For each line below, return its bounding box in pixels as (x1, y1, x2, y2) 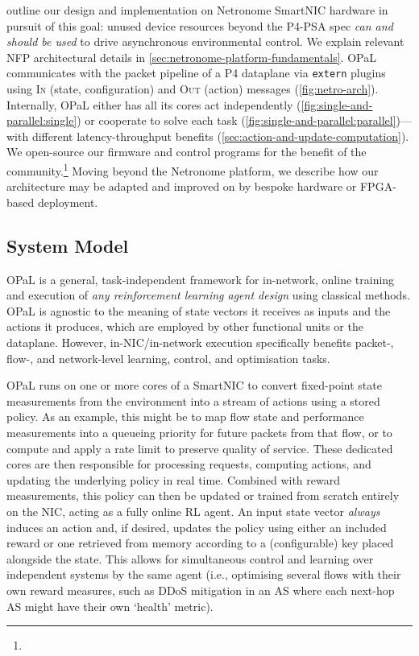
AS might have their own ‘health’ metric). (6, 597, 214, 614)
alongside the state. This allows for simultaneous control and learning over (6, 550, 374, 567)
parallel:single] (6, 112, 77, 129)
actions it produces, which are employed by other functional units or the (6, 318, 363, 335)
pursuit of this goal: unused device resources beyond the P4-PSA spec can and (6, 17, 393, 34)
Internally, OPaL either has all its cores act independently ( (6, 96, 301, 113)
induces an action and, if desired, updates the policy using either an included (6, 518, 387, 535)
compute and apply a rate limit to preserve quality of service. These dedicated (6, 439, 393, 456)
